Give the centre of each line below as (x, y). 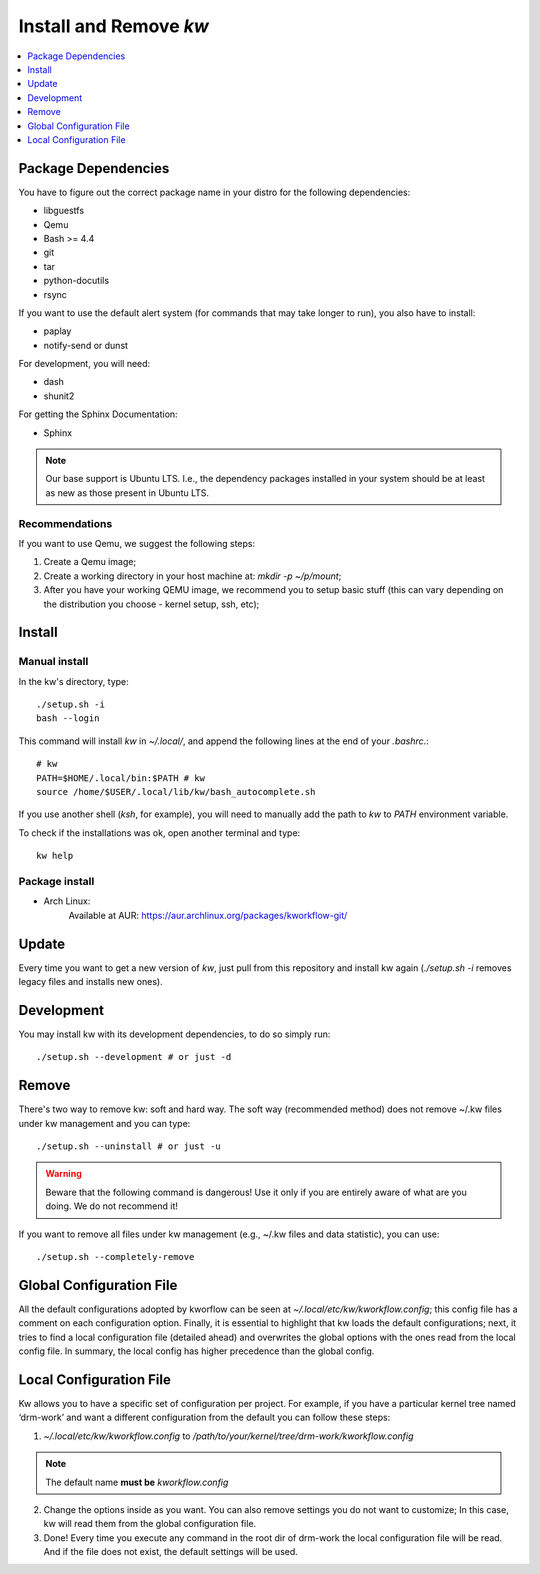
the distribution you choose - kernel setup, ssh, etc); (151, 604)
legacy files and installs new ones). (91, 982)
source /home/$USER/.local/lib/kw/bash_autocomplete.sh (176, 792)
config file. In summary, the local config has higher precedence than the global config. (196, 1351)
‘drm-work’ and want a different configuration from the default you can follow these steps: (204, 1417)
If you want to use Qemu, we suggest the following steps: (137, 543)
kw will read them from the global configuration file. (150, 1524)
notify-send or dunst (86, 345)
